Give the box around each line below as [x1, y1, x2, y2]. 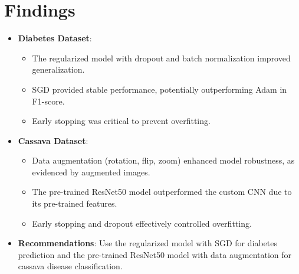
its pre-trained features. [32, 197, 117, 210]
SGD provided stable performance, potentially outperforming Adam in [32, 83, 287, 95]
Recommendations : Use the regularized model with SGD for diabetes [18, 237, 277, 249]
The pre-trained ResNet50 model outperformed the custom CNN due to [32, 185, 292, 198]
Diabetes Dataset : [18, 32, 92, 44]
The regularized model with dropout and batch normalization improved [32, 51, 291, 64]
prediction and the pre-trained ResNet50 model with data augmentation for [18, 248, 292, 260]
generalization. [32, 63, 85, 76]
